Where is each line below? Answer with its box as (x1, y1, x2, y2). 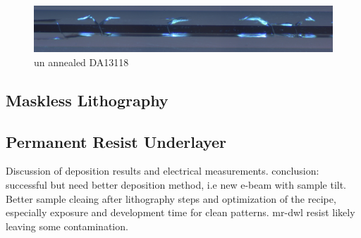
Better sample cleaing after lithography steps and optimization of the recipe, (6, 191, 336, 206)
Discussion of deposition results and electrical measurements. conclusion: (6, 163, 319, 178)
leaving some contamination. (6, 218, 128, 233)
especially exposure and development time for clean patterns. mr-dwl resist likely (6, 205, 355, 220)
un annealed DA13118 (34, 54, 129, 69)
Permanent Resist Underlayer (6, 130, 227, 152)
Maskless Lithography (6, 89, 169, 111)
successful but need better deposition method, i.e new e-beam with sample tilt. (6, 177, 347, 192)
